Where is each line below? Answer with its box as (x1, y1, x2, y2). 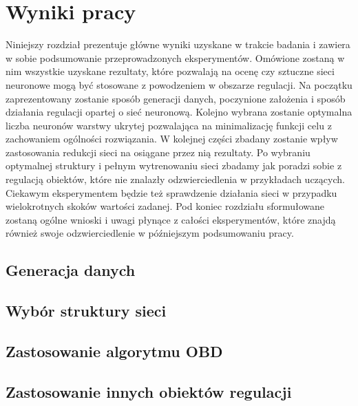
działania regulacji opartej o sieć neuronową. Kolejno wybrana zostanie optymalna (6, 105, 352, 119)
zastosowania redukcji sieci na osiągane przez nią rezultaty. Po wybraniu (6, 145, 310, 159)
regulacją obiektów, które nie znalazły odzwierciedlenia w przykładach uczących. (6, 172, 345, 186)
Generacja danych (6, 259, 136, 281)
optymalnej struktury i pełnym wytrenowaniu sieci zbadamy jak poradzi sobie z (6, 158, 342, 173)
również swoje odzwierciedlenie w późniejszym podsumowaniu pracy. (6, 226, 294, 240)
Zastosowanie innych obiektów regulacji (6, 381, 292, 402)
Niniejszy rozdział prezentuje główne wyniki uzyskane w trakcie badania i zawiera (6, 37, 350, 52)
